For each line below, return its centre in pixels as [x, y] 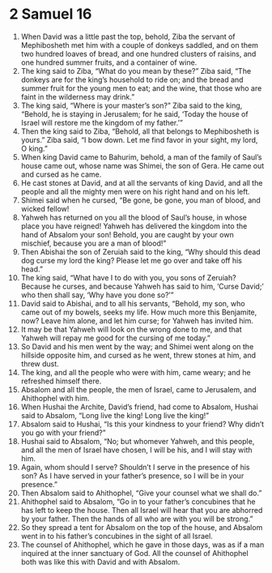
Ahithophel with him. [55, 398]
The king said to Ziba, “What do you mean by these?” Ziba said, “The [136, 71]
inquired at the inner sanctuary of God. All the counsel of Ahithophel [135, 553]
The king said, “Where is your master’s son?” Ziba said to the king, [132, 105]
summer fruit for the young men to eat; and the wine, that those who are [141, 88]
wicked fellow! [45, 208]
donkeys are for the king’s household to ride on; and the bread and [132, 79]
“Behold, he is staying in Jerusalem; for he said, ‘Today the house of [135, 113]
